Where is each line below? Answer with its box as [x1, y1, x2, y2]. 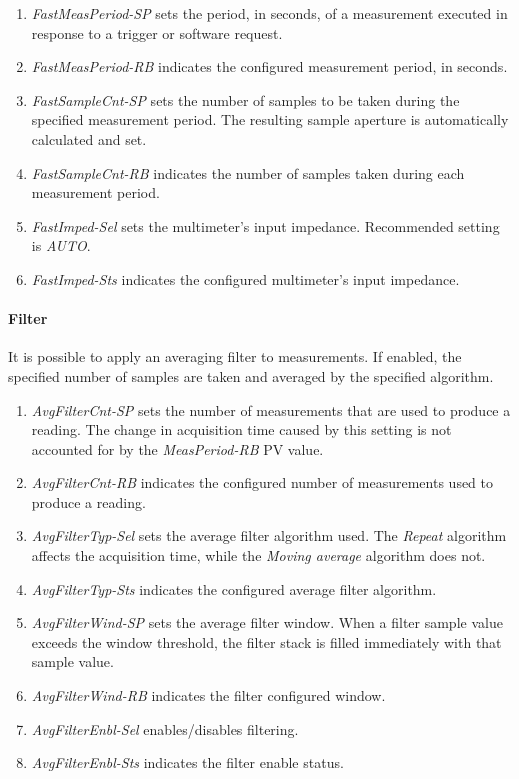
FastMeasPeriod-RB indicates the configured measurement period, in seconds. [31, 56, 508, 77]
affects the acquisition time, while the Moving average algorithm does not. [31, 545, 486, 566]
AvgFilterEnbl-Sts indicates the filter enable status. [31, 752, 344, 773]
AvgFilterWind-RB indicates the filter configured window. [31, 685, 386, 706]
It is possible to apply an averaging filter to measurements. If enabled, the [8, 346, 462, 367]
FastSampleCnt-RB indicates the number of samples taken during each [31, 162, 465, 183]
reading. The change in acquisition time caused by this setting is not [31, 419, 452, 440]
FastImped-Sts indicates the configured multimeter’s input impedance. [31, 268, 460, 289]
